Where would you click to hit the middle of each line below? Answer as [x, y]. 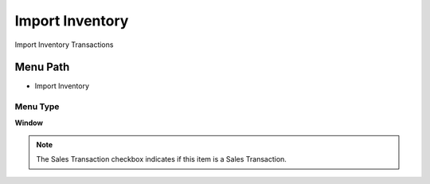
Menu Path [42, 67]
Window [29, 123]
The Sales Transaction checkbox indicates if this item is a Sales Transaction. [161, 159]
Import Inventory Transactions [64, 45]
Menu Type [37, 107]
